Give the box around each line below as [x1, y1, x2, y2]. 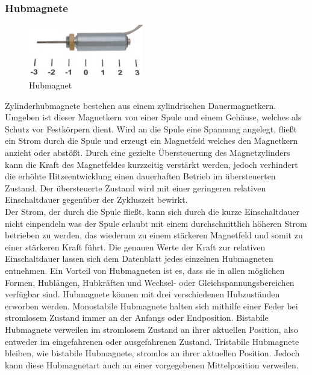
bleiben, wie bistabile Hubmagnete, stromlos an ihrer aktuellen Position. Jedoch [5, 347, 300, 359]
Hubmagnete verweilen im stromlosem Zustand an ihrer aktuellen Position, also [5, 323, 298, 335]
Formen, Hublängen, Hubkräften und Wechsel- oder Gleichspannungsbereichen [5, 276, 295, 288]
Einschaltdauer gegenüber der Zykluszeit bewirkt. [5, 193, 188, 206]
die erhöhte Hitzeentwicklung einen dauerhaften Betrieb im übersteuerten [5, 170, 276, 182]
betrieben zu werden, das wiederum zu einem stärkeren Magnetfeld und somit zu [5, 229, 303, 241]
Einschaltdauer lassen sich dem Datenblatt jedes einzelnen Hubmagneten [5, 252, 273, 265]
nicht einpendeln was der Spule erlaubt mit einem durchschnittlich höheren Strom [5, 217, 307, 229]
